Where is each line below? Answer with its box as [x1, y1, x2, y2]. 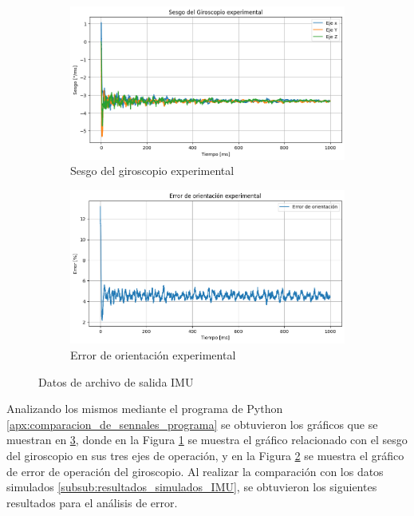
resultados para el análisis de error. [6, 494, 178, 510]
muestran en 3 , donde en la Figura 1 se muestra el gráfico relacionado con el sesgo [6, 431, 408, 448]
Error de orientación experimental [70, 347, 236, 363]
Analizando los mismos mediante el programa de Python [6, 400, 283, 417]
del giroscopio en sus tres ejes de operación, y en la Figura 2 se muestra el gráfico [6, 447, 404, 463]
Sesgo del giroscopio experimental [70, 162, 235, 179]
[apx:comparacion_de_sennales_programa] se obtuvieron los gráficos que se [6, 415, 378, 432]
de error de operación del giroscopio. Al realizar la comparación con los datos [6, 462, 384, 479]
